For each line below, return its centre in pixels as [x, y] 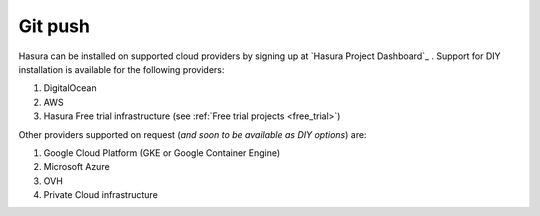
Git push [54, 26]
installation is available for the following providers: [121, 69]
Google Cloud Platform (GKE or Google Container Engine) [162, 152]
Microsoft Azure [76, 167]
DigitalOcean [70, 88]
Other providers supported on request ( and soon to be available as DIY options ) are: [192, 134]
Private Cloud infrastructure [101, 195]
